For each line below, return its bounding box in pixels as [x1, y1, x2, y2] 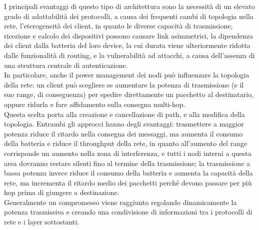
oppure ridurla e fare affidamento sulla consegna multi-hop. [4, 98, 185, 109]
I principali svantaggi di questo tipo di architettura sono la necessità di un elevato [4, 1, 255, 11]
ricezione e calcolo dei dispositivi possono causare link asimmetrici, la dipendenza [4, 30, 253, 40]
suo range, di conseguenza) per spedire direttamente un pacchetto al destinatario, [4, 89, 254, 99]
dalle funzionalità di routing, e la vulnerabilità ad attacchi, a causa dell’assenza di [4, 49, 255, 60]
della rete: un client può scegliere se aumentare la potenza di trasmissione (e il [4, 79, 244, 89]
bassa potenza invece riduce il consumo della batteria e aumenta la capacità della [4, 167, 253, 178]
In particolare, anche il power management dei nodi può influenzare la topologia [4, 69, 249, 80]
